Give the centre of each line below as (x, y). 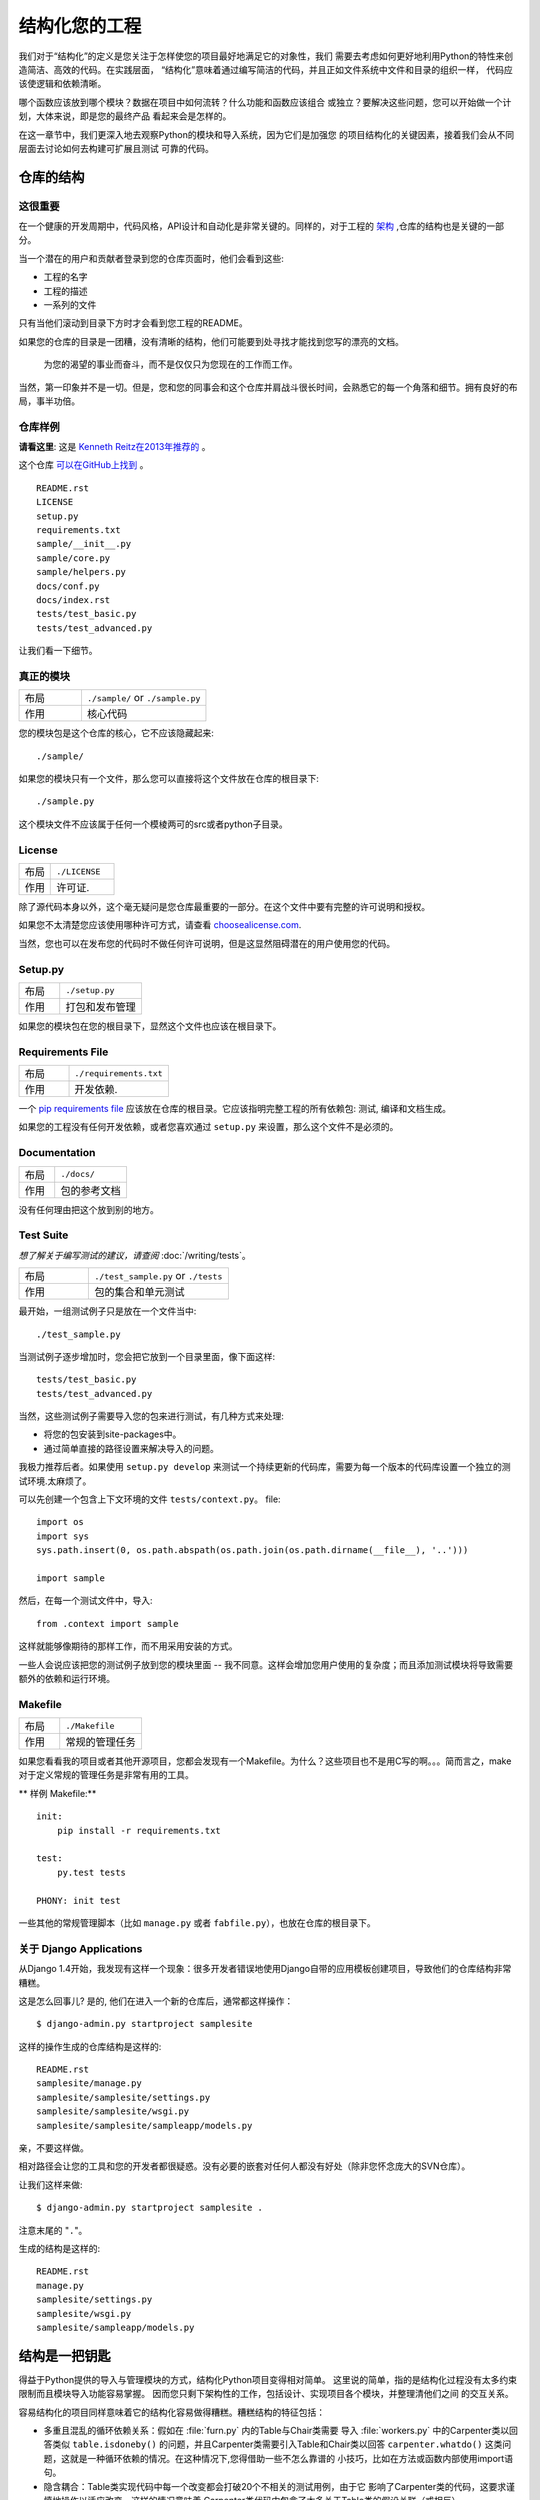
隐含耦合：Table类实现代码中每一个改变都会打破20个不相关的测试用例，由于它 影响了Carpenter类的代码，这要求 (275, 2486)
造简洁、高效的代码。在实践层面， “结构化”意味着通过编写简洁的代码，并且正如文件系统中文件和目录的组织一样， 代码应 (266, 69)
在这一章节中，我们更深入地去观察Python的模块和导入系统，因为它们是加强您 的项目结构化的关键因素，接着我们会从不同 (266, 134)
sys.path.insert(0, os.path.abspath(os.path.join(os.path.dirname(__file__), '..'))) (252, 1550)
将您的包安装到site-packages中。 (112, 1434)
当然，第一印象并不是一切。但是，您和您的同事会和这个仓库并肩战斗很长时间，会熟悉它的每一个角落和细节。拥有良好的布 (268, 387)
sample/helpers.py (81, 572)
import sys (63, 1536)
